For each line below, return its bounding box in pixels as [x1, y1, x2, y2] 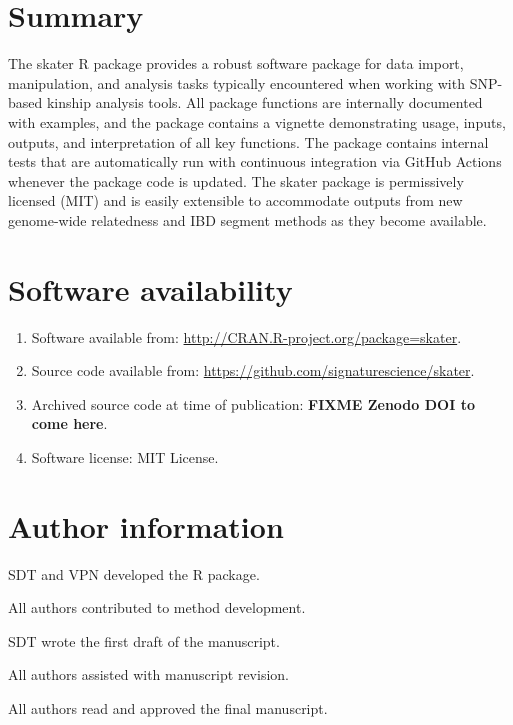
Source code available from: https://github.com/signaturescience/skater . [31, 360, 475, 381]
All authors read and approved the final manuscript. [8, 698, 328, 719]
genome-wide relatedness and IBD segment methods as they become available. [8, 209, 487, 230]
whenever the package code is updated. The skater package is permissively [8, 170, 464, 191]
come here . [31, 413, 108, 434]
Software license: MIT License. [31, 446, 219, 467]
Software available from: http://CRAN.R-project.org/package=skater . [31, 326, 462, 347]
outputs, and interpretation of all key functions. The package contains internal [8, 131, 489, 152]
